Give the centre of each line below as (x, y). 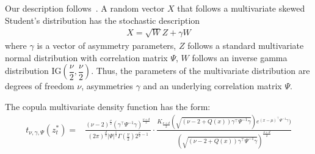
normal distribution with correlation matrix (86, 57)
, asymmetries (107, 86)
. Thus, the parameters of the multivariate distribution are (201, 71)
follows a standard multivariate (246, 45)
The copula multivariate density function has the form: (108, 106)
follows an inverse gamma (240, 57)
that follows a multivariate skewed (241, 8)
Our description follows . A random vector (85, 8)
